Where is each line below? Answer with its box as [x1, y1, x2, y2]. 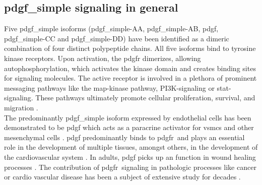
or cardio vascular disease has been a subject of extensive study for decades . [4, 171, 241, 182]
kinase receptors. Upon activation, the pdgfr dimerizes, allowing [4, 52, 201, 63]
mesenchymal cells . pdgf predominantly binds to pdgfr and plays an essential [4, 132, 245, 142]
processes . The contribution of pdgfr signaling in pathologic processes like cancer [4, 161, 256, 172]
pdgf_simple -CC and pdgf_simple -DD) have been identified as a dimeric [4, 33, 229, 43]
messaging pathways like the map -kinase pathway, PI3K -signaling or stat [4, 82, 229, 93]
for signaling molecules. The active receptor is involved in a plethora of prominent [4, 73, 257, 83]
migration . [4, 102, 38, 112]
